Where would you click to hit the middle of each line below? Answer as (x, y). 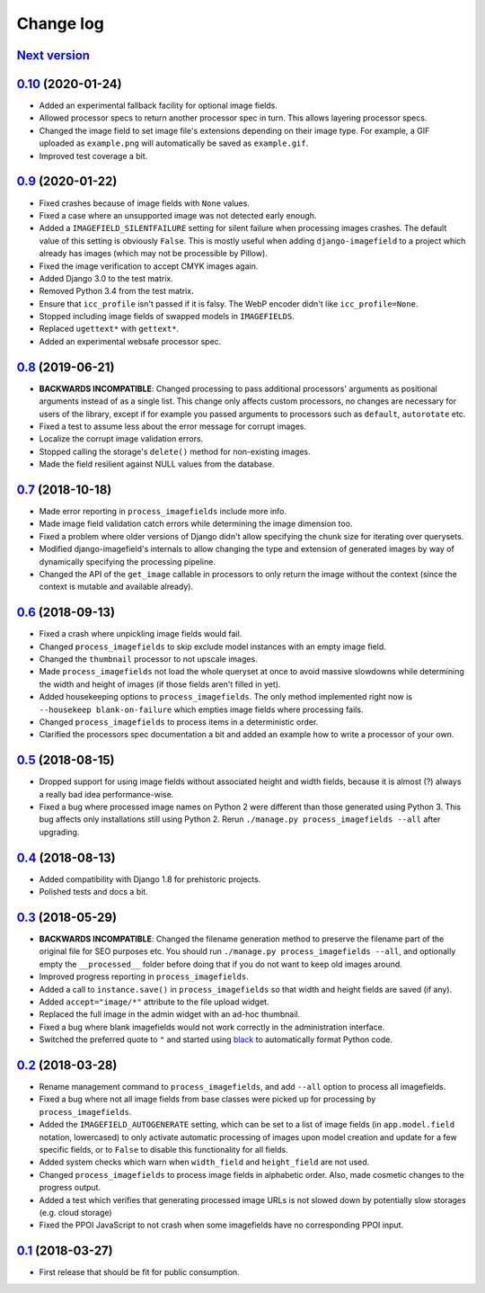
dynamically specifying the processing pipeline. (127, 561)
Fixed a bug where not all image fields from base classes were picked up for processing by (207, 1099)
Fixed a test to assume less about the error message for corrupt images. (173, 426)
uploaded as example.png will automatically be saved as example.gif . (174, 143)
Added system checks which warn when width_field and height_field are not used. (204, 1162)
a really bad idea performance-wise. (106, 794)
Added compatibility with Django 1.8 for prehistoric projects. (150, 879)
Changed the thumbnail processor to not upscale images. (148, 659)
